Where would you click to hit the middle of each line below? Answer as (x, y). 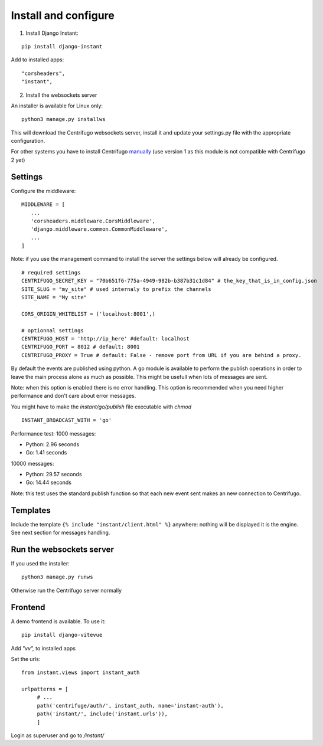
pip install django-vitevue (62, 635)
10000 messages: (32, 463)
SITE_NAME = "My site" (54, 297)
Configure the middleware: (43, 191)
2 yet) (18, 160)
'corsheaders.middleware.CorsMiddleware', (93, 221)
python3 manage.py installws (63, 119)
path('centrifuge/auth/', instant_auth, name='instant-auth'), (130, 706)
